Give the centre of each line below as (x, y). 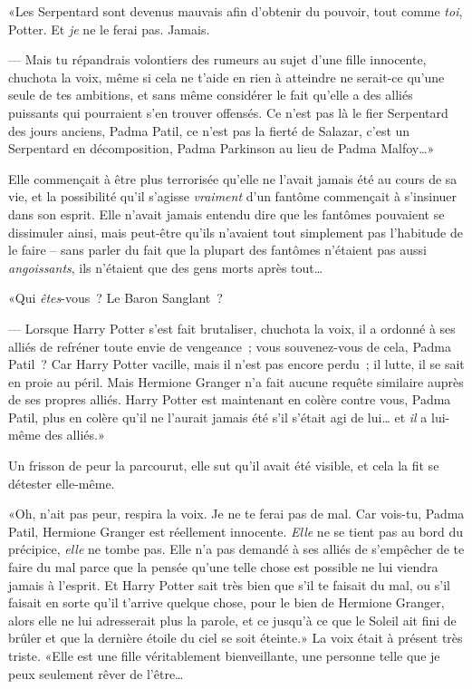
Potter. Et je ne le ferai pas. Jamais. (109, 29)
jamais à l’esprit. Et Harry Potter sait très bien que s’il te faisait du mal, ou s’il (230, 584)
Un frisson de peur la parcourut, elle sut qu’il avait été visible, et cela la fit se (224, 466)
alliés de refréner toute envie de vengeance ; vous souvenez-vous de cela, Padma (230, 346)
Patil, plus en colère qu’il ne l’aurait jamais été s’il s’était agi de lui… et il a (218, 417)
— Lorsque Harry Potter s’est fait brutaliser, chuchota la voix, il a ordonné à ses (232, 328)
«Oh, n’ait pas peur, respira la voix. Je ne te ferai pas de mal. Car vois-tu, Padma (236, 514)
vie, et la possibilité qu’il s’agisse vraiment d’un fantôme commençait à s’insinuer (233, 196)
